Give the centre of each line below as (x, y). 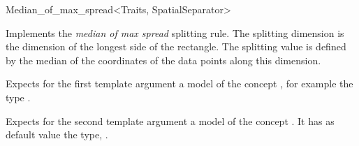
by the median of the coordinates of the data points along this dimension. (163, 60)
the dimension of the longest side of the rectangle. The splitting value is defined (176, 46)
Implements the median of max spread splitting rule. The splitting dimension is (175, 32)
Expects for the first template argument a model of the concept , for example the (179, 83)
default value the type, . (57, 134)
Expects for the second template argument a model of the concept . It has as (170, 121)
